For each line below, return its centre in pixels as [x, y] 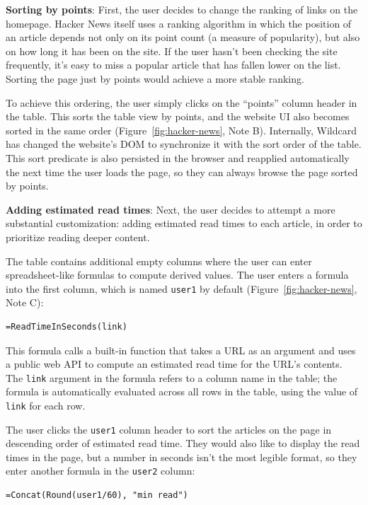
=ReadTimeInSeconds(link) [67, 326]
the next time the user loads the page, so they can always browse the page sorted [182, 172]
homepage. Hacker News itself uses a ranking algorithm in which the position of [179, 23]
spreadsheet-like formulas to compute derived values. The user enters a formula [177, 275]
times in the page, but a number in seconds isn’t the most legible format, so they [182, 457]
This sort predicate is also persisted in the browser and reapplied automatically [178, 157]
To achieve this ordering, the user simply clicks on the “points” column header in [182, 102]
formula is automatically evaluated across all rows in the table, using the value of [182, 391]
